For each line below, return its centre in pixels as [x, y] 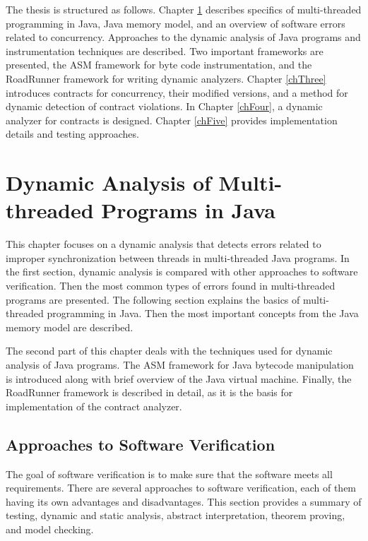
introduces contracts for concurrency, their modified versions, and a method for [177, 92]
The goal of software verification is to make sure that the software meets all [169, 474]
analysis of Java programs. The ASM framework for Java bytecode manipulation [180, 364]
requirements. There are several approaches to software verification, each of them [181, 488]
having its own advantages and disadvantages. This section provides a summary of [184, 501]
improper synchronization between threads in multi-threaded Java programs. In [178, 257]
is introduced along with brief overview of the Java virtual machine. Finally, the [179, 378]
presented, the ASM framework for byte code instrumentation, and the [159, 65]
